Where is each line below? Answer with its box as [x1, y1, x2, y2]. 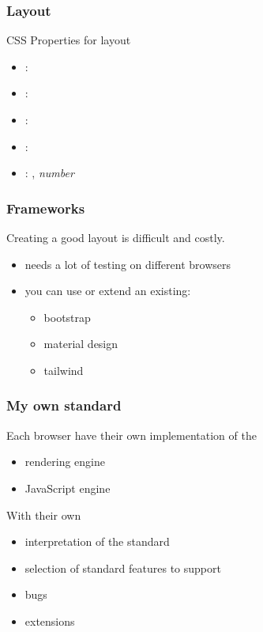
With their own [6, 506, 81, 523]
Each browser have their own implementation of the [6, 426, 257, 443]
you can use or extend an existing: [24, 282, 191, 299]
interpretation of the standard [24, 533, 170, 550]
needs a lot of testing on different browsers [24, 255, 231, 272]
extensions [24, 612, 75, 629]
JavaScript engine [24, 479, 111, 496]
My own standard [6, 395, 122, 415]
